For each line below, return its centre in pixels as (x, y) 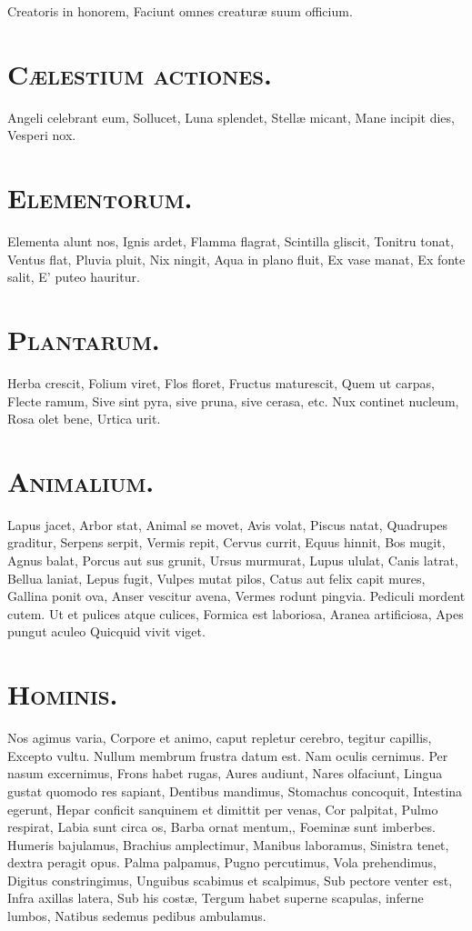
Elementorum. (100, 198)
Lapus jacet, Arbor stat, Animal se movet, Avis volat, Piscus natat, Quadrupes (228, 524)
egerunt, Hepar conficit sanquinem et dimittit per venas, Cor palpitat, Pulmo (223, 809)
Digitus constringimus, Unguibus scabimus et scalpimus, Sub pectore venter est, (230, 880)
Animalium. (81, 481)
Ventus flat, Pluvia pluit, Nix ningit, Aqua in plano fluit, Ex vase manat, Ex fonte (236, 259)
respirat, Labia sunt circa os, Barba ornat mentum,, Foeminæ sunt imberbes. (221, 827)
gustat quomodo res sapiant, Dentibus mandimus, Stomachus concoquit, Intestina (235, 791)
